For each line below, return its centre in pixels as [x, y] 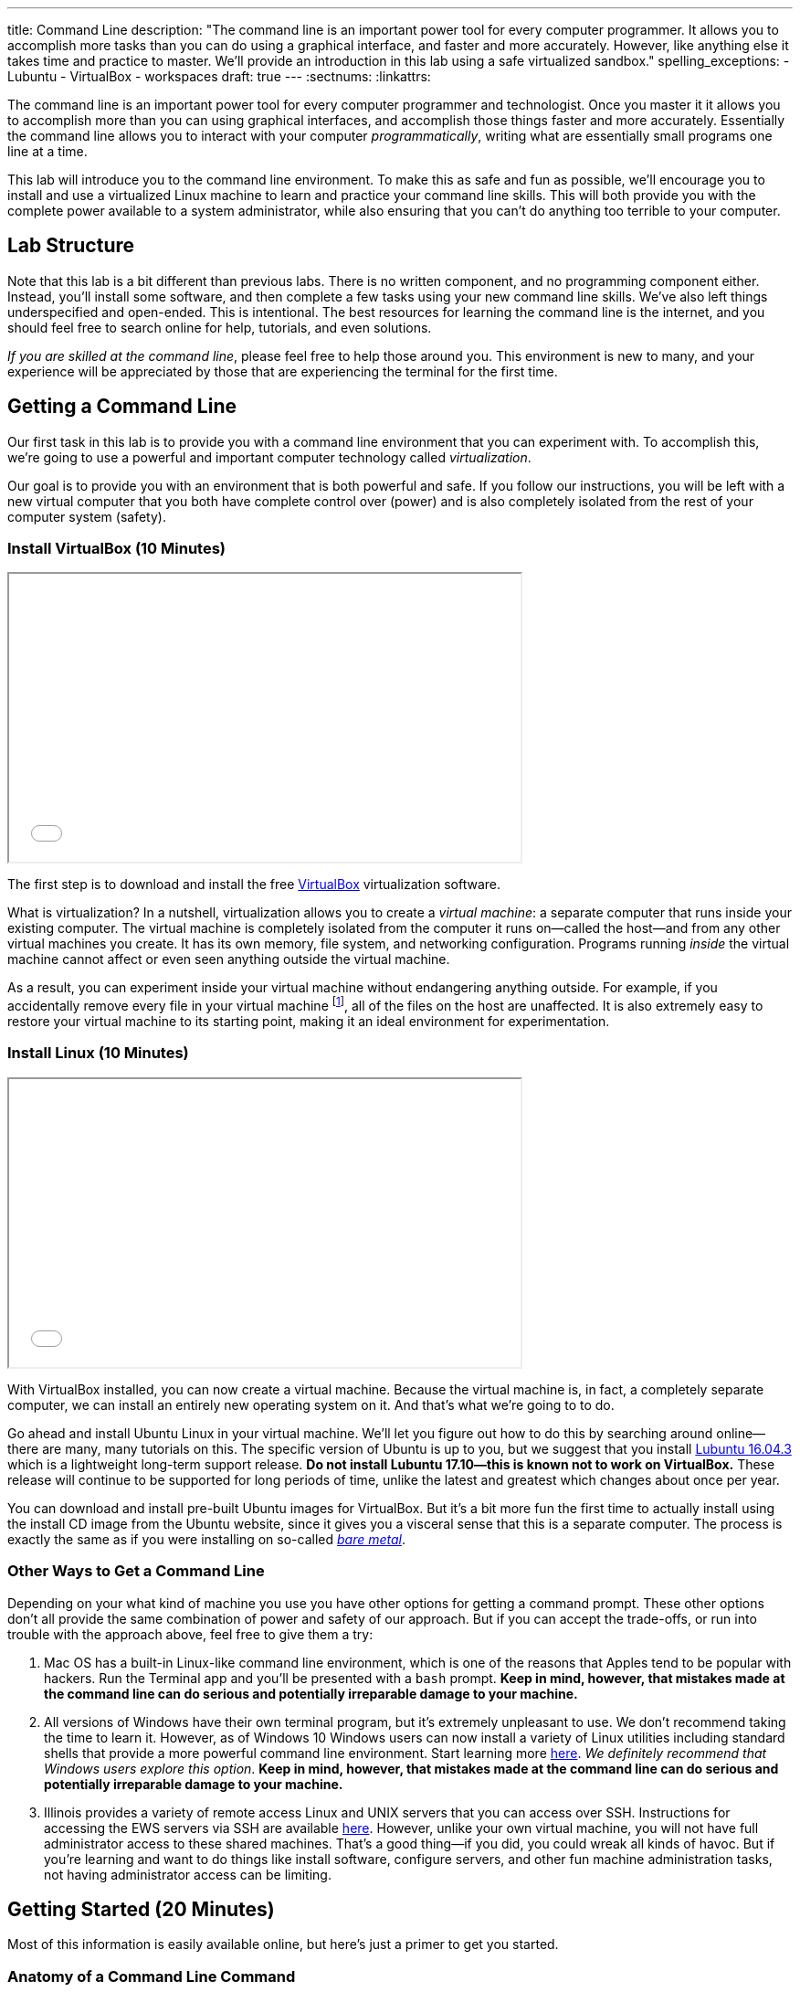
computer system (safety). [87, 516]
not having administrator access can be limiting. [188, 1874]
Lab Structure [71, 246]
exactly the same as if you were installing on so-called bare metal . [207, 1539]
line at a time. [47, 151]
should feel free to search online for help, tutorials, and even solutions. [220, 327]
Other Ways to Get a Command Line [136, 1571]
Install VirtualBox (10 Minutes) [116, 549]
